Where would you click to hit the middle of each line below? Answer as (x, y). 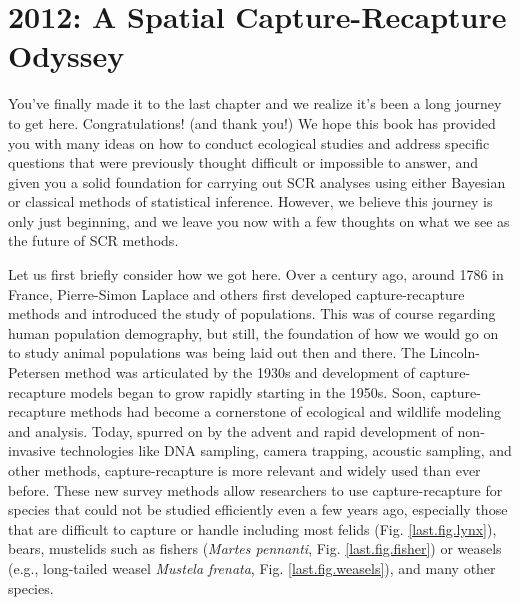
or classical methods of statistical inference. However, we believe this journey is (250, 201)
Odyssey (66, 55)
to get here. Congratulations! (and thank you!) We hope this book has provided (252, 122)
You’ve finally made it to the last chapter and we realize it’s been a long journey (255, 103)
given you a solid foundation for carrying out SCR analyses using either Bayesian (257, 181)
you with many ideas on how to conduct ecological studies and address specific (249, 142)
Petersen (34, 372)
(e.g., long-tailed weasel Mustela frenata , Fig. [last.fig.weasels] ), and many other (252, 567)
